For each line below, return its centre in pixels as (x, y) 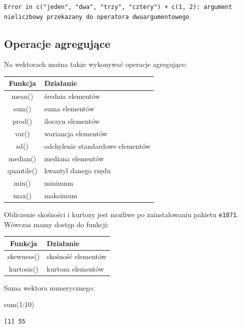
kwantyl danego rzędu (77, 170)
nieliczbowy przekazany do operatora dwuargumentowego (97, 17)
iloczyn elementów (72, 121)
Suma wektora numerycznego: (50, 287)
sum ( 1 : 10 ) (19, 304)
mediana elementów (74, 158)
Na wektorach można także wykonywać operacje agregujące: (96, 64)
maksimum (61, 195)
